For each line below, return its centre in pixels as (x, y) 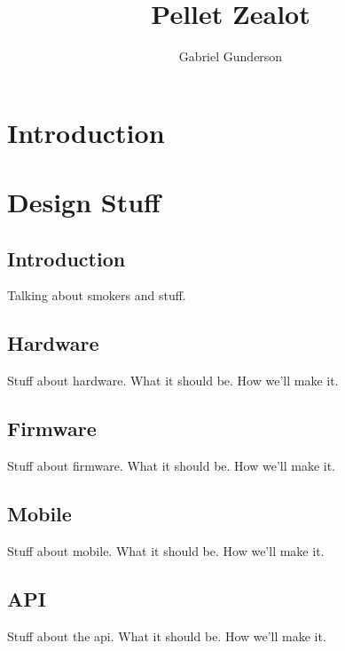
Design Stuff (84, 202)
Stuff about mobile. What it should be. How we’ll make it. (166, 550)
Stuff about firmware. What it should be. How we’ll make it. (171, 466)
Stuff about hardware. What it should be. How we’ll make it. (173, 381)
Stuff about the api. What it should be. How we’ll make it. (167, 635)
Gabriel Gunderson (231, 56)
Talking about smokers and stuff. (97, 295)
